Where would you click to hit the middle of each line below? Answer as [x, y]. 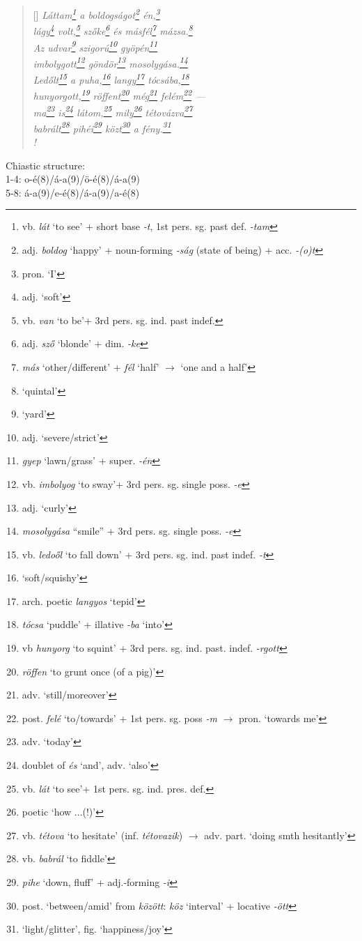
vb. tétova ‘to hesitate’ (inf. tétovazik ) [102, 835]
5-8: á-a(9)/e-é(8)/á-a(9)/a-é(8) [73, 192]
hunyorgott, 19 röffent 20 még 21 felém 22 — [119, 94]
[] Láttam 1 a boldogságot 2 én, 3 [96, 14]
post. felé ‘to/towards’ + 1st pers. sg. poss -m [119, 718]
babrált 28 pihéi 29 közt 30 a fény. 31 [102, 127]
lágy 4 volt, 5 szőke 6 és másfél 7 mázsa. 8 [113, 30]
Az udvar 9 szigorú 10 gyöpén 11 [95, 46]
